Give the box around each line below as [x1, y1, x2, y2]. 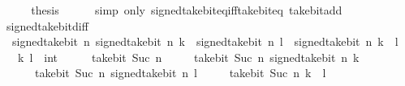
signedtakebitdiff [6, 17, 88, 34]
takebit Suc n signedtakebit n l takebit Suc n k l [34, 64, 326, 81]
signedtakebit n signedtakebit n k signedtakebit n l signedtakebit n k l [11, 33, 399, 50]
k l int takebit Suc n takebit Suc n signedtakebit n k [17, 48, 360, 65]
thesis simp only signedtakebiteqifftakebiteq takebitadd [31, 2, 343, 18]
